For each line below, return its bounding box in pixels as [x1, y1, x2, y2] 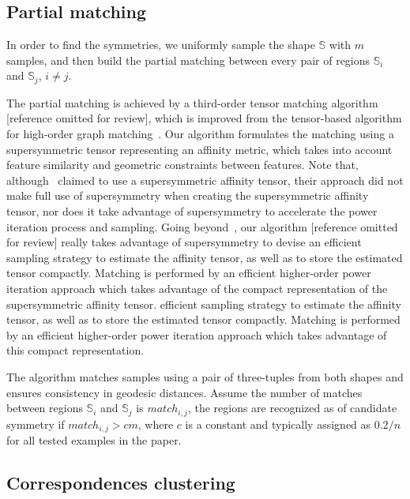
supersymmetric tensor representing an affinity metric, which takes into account [6, 141, 393, 157]
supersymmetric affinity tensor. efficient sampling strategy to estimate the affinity [6, 295, 401, 312]
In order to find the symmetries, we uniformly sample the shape [6, 36, 315, 53]
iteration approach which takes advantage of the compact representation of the [6, 280, 388, 296]
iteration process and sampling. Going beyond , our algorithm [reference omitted [6, 218, 398, 234]
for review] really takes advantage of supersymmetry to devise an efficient [6, 234, 362, 250]
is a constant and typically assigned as [185, 415, 371, 432]
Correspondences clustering [6, 471, 235, 495]
